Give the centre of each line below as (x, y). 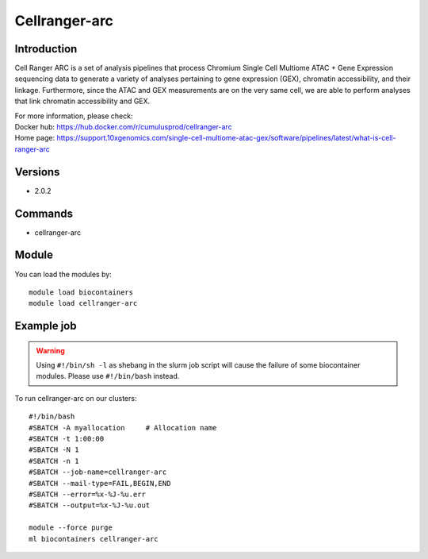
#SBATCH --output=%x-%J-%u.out (90, 505)
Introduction (46, 49)
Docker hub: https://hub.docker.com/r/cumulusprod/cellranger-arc (124, 127)
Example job (46, 326)
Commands (44, 213)
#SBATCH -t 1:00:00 (67, 439)
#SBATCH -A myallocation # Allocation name (123, 428)
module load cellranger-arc (83, 303)
